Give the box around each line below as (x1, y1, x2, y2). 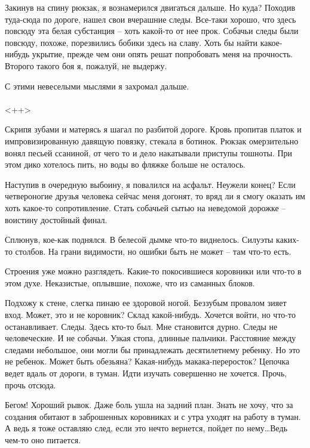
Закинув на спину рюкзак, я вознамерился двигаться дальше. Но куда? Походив (5, 1, 296, 13)
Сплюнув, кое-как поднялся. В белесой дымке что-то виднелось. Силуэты (5, 233, 274, 246)
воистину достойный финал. (5, 213, 108, 225)
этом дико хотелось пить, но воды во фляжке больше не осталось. (5, 158, 245, 171)
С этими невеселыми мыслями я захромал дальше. (5, 79, 189, 92)
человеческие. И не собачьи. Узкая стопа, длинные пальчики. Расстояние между (5, 332, 296, 344)
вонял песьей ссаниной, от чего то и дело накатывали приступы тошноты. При (5, 146, 293, 159)
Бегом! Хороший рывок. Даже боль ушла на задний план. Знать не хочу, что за (5, 398, 293, 411)
